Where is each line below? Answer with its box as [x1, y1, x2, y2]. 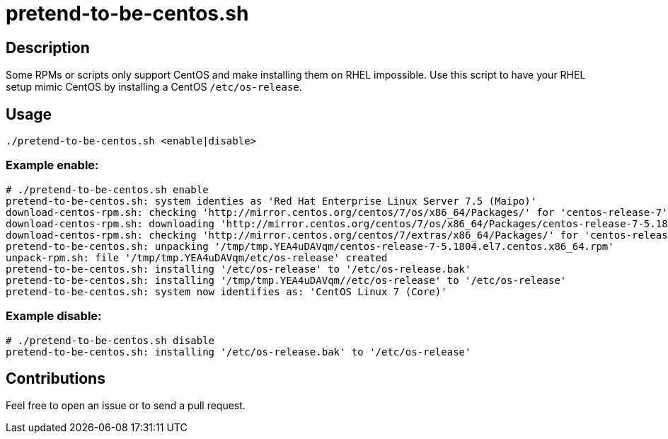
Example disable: [6, 309, 102, 324]
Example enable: [6, 158, 99, 173]
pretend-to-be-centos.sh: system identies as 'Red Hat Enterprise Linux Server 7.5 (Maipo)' [6, 195, 537, 207]
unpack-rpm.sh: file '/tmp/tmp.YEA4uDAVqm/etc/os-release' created [6, 251, 388, 263]
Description [6, 38, 90, 57]
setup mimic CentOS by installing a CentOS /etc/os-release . [6, 81, 302, 93]
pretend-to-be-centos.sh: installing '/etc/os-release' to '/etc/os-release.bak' [6, 263, 471, 275]
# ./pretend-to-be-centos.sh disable [6, 334, 215, 346]
